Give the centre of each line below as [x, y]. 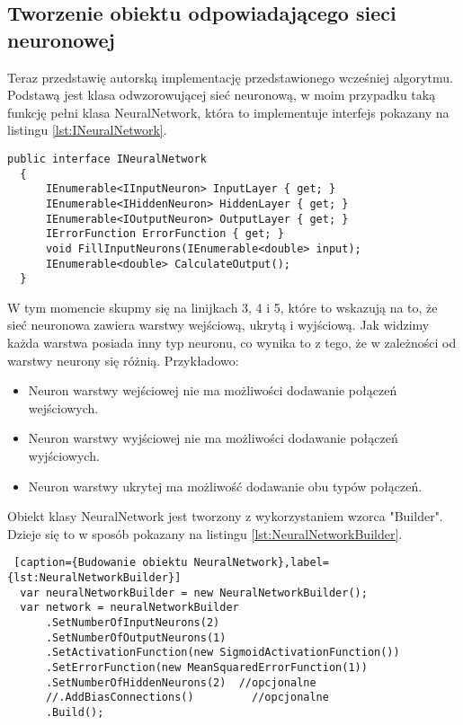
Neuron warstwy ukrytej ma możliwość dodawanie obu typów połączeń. [225, 486]
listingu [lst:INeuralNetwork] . [87, 130]
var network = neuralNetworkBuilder [129, 608]
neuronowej [61, 39]
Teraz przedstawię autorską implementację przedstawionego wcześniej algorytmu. [230, 77]
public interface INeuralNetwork [107, 159]
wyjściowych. [64, 456]
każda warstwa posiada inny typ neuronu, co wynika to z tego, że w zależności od [232, 343]
